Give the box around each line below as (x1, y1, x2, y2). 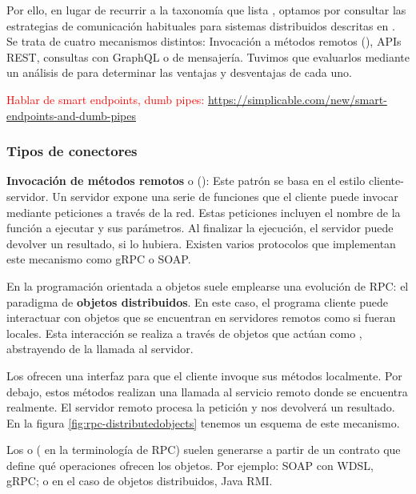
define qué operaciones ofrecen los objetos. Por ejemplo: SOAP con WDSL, (6, 456, 374, 473)
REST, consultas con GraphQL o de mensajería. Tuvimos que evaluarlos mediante (6, 48, 410, 65)
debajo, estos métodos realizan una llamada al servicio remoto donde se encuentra (6, 383, 408, 400)
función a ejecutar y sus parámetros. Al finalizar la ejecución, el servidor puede (6, 219, 394, 236)
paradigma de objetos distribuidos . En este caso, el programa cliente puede (6, 293, 389, 310)
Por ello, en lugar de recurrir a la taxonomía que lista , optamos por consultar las (6, 2, 406, 18)
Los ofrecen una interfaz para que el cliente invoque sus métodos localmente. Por (6, 367, 402, 384)
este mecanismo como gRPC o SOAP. (6, 251, 191, 267)
